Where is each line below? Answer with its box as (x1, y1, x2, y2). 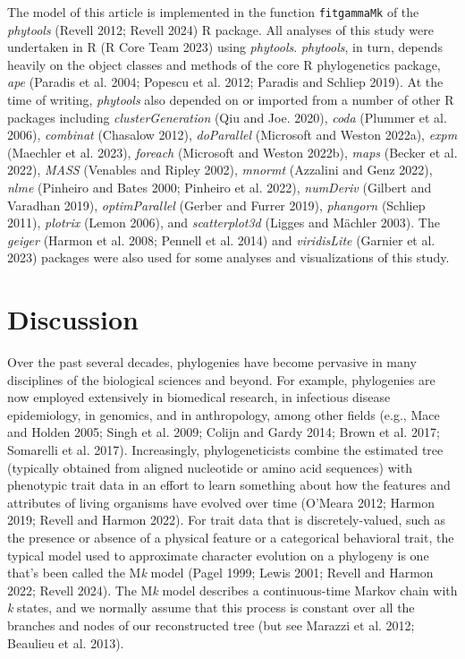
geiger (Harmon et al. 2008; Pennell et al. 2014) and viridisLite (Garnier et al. (7, 230, 435, 249)
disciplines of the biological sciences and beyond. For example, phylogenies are (7, 370, 435, 389)
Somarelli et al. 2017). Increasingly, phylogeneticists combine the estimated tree (7, 441, 444, 459)
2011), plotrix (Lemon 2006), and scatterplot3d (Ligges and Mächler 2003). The (7, 213, 440, 232)
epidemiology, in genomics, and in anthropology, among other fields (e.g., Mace (7, 405, 440, 424)
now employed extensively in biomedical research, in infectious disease (7, 388, 391, 407)
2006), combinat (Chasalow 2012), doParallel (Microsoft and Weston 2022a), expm (7, 125, 458, 144)
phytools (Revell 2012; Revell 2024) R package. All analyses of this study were (7, 20, 434, 39)
